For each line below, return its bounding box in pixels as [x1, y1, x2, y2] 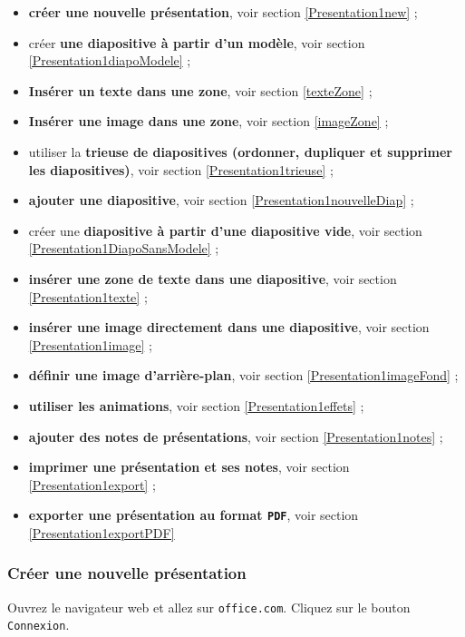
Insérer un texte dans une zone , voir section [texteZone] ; [28, 81, 373, 100]
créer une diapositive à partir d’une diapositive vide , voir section [28, 220, 422, 240]
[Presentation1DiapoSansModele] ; [28, 239, 219, 258]
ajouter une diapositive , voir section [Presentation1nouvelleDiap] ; [28, 191, 414, 210]
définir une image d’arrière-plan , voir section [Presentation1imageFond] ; [28, 366, 459, 385]
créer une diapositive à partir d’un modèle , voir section [28, 33, 365, 52]
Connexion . [7, 615, 70, 634]
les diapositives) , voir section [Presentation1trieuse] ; [28, 160, 334, 179]
